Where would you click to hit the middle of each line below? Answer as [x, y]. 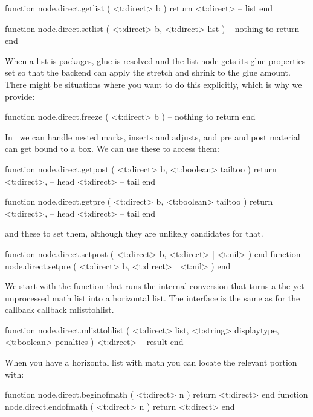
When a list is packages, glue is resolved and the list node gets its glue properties [155, 60]
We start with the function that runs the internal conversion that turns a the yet [155, 286]
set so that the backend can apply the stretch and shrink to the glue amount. [148, 72]
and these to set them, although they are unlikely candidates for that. [134, 233]
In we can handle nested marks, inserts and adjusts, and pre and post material [153, 136]
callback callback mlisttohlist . [60, 310]
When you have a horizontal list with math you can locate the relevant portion [151, 362]
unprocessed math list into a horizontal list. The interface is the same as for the [153, 297]
